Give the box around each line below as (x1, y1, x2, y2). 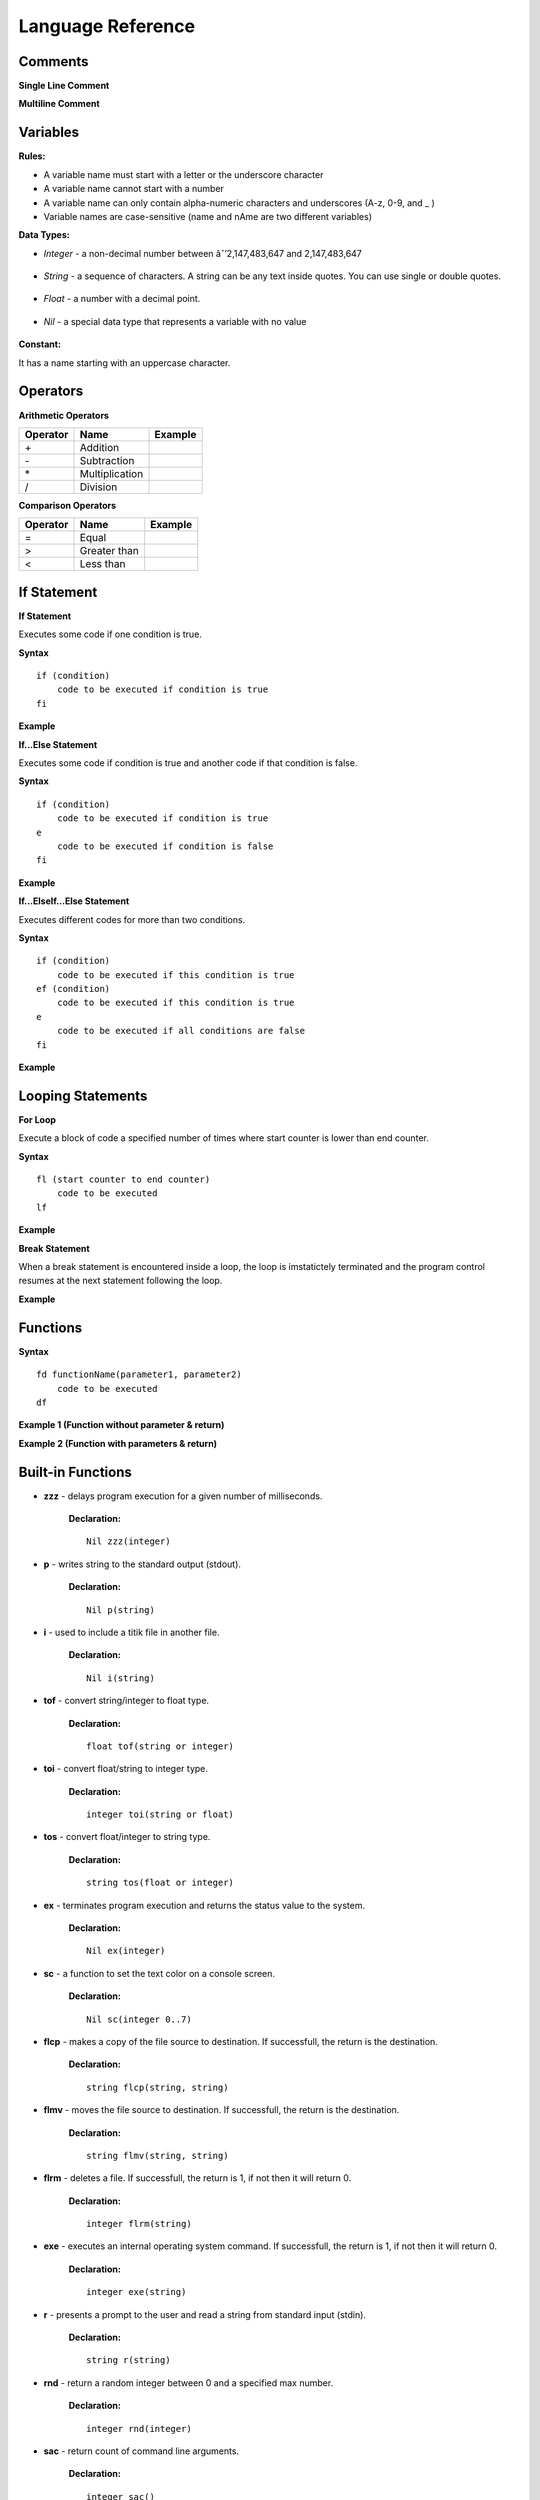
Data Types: (18, 229, 70, 241)
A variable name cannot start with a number (43, 183, 225, 195)
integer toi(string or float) (86, 1809, 235, 1820)
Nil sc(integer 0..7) (86, 2013, 192, 2025)
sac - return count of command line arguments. (43, 2445, 240, 2457)
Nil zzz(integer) (86, 1536, 171, 1547)
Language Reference (18, 15, 195, 37)
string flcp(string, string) (86, 2081, 229, 2093)
